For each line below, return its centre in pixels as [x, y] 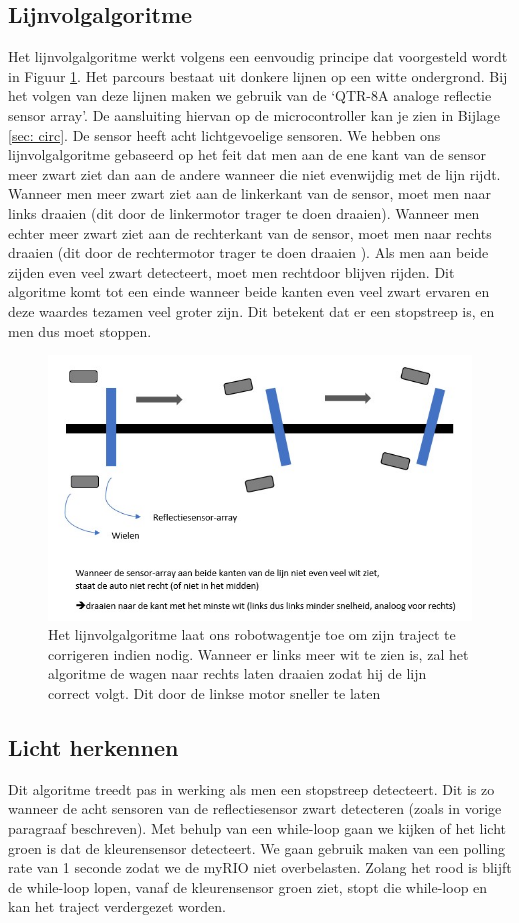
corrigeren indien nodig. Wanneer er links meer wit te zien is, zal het [258, 653]
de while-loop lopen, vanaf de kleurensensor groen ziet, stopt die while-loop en [248, 886]
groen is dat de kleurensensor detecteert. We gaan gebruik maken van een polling [257, 847]
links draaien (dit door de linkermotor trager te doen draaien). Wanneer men [244, 212]
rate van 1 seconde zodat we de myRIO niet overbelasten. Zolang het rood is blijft [260, 867]
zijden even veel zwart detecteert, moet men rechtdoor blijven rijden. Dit [231, 271]
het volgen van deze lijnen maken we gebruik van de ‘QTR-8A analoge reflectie [250, 95]
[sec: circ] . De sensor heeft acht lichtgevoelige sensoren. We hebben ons [224, 134]
